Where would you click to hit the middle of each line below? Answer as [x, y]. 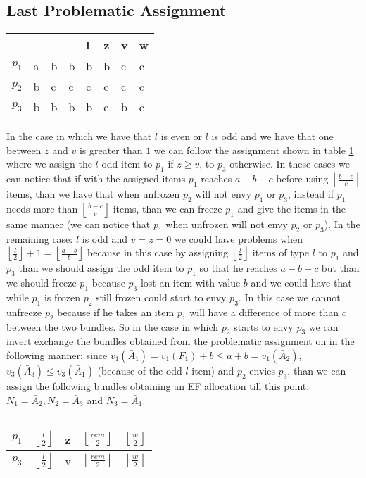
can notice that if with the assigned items [96, 178]
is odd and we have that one [272, 136]
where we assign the [49, 164]
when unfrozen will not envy [227, 224]
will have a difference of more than [264, 312]
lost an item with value [190, 283]
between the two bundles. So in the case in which [113, 326]
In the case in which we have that [79, 136]
